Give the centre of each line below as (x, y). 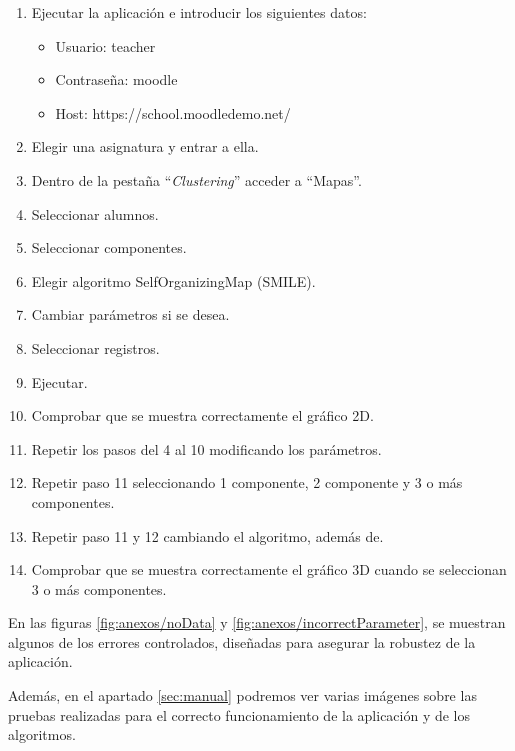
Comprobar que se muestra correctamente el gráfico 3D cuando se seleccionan (269, 569)
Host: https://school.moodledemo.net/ (173, 112)
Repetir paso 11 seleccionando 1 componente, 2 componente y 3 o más (247, 482)
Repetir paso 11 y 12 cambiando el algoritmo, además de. (207, 535)
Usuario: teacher (105, 45)
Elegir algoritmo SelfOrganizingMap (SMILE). (173, 280)
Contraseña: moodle (116, 79)
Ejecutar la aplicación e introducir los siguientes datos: (199, 12)
